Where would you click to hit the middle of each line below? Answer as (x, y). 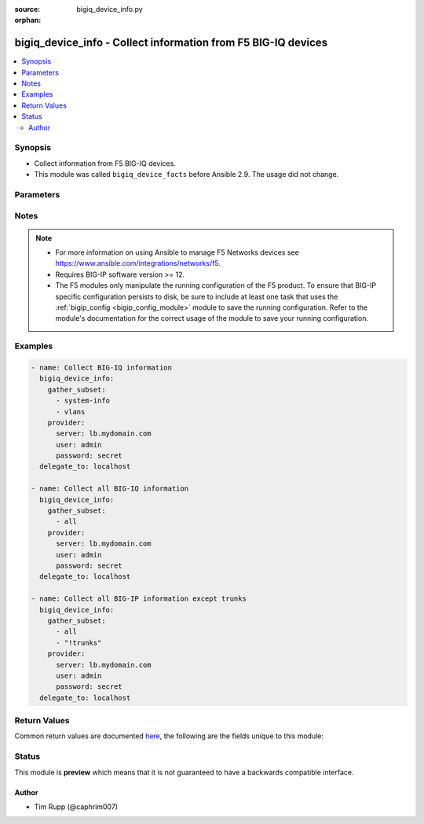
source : (27, 9)
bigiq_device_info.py (110, 9)
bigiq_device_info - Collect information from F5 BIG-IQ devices (171, 43)
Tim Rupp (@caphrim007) (76, 807)
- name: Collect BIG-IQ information (102, 367)
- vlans (71, 412)
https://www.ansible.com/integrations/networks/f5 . (138, 263)
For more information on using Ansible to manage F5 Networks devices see (177, 252)
